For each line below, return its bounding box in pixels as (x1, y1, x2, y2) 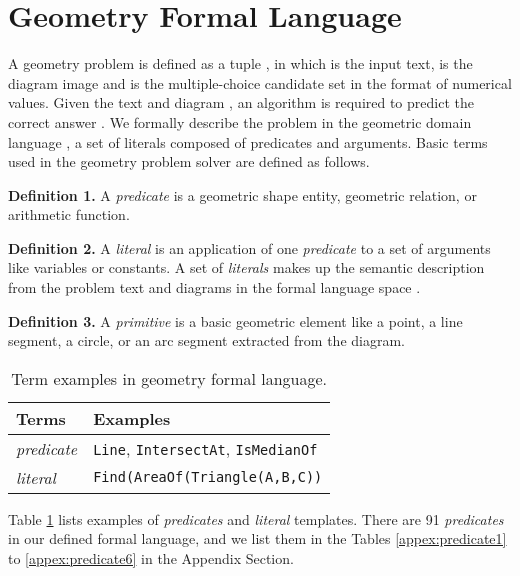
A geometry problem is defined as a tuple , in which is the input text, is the (8, 53, 473, 74)
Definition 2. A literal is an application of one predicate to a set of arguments (8, 237, 491, 258)
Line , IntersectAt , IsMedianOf (93, 436, 318, 460)
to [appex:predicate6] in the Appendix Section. (8, 548, 294, 569)
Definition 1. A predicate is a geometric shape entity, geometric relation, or (8, 184, 477, 205)
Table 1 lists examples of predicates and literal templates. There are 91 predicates (8, 508, 504, 529)
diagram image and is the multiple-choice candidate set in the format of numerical (8, 72, 512, 93)
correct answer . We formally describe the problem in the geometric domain (8, 111, 472, 132)
